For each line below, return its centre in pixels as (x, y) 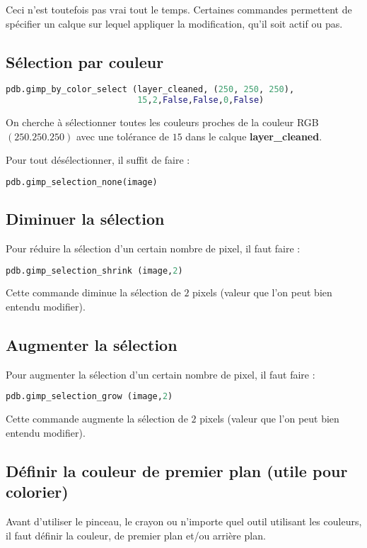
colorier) (37, 492)
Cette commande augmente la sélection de (97, 419)
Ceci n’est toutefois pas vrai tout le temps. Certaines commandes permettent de (179, 9)
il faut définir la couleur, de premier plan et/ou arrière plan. (136, 535)
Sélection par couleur (85, 61)
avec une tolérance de (123, 136)
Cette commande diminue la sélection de (93, 292)
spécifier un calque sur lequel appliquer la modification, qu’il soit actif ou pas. (174, 23)
